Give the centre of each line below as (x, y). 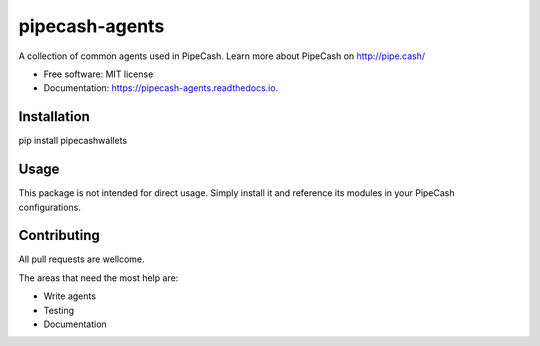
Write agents (70, 296)
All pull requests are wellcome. (81, 259)
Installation (54, 116)
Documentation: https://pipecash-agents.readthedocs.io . (161, 88)
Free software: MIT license (98, 74)
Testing (59, 310)
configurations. (50, 207)
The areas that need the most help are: (98, 277)
